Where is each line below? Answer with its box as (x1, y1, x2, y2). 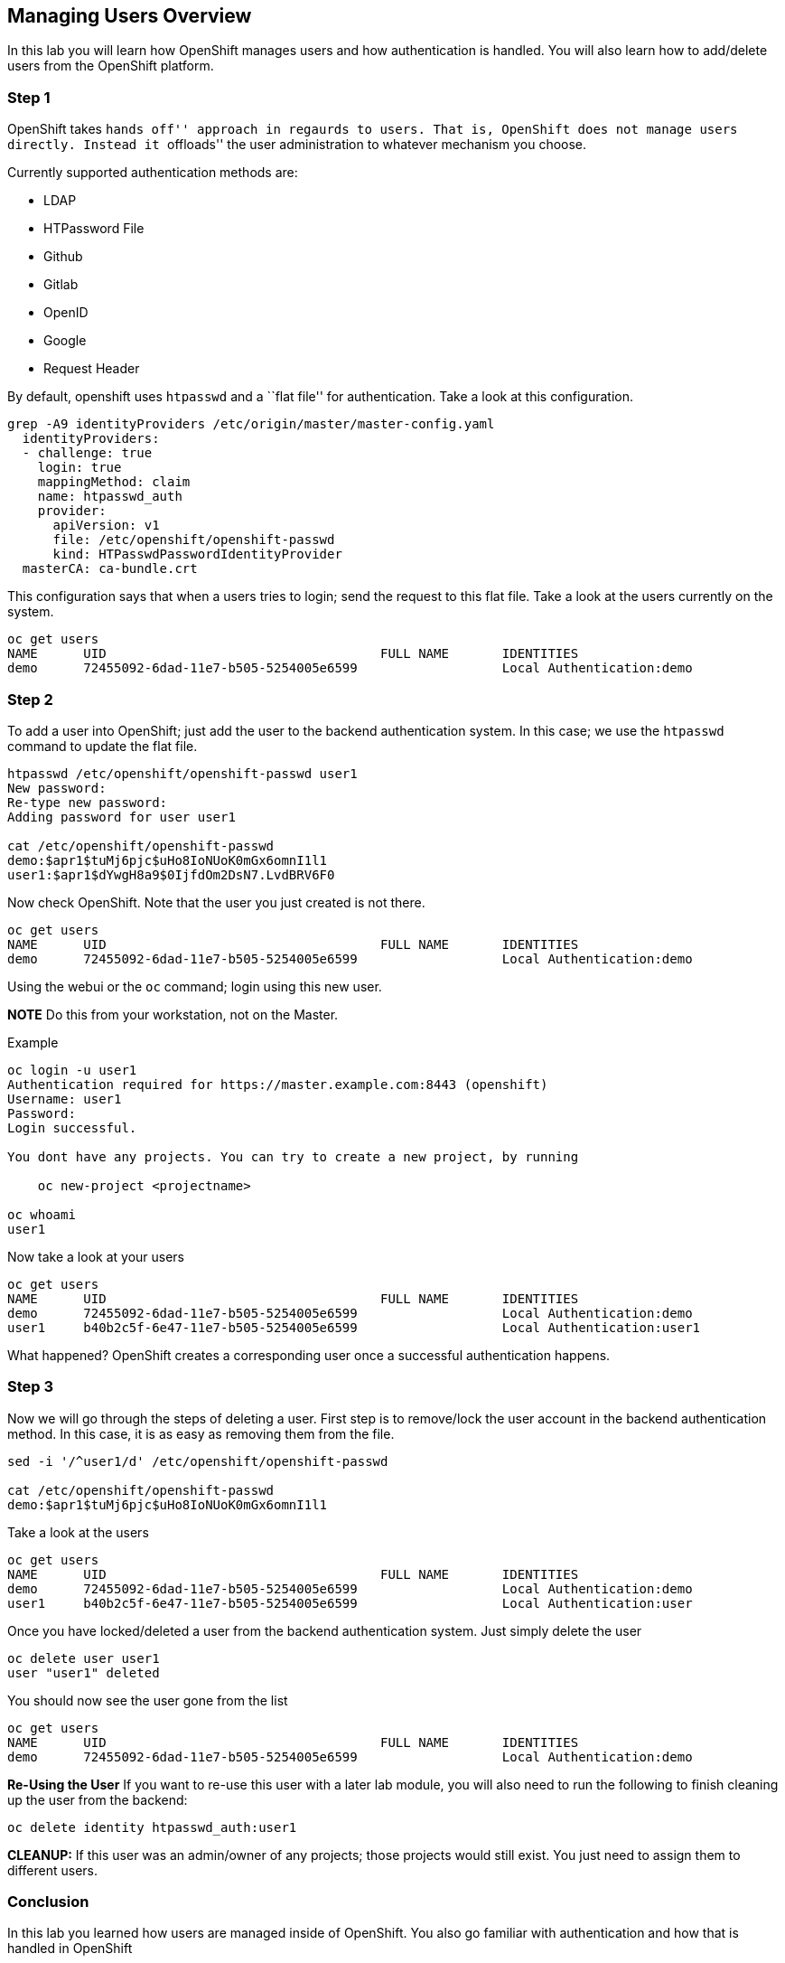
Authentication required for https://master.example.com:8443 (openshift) (7, 1076, 548, 1092)
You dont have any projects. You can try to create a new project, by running (7, 1149, 579, 1164)
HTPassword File (43, 221, 145, 237)
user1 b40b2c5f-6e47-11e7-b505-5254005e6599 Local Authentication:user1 (7, 1320, 701, 1335)
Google (43, 333, 87, 349)
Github (43, 249, 83, 265)
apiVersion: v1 (52, 518, 160, 533)
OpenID (43, 305, 89, 321)
